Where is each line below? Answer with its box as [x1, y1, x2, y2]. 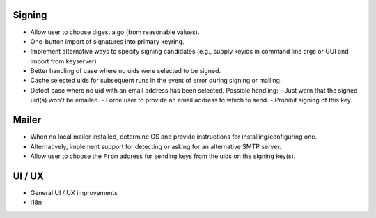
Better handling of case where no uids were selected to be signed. [30, 67, 221, 75]
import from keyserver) [30, 56, 97, 65]
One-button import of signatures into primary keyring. [30, 37, 185, 45]
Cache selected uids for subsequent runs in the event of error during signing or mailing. [30, 77, 282, 85]
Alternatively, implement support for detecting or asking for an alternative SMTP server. [30, 142, 281, 150]
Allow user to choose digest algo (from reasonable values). [30, 28, 200, 36]
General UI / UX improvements [30, 188, 118, 196]
